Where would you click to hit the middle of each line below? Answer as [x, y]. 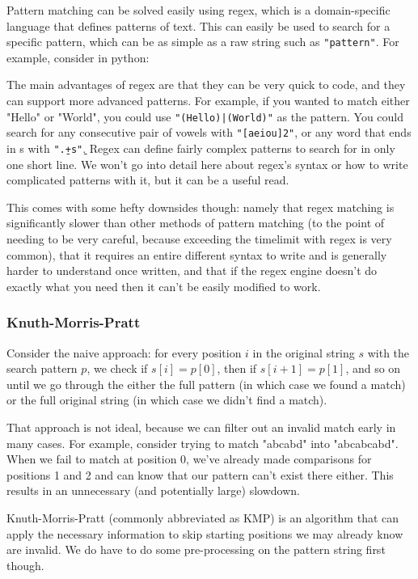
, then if [237, 368]
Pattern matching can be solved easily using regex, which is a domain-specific [198, 10]
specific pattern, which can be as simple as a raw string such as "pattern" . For [203, 42]
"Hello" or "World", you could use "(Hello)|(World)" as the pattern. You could [205, 116]
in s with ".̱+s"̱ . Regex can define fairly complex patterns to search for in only [201, 148]
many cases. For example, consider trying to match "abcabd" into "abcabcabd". [203, 443]
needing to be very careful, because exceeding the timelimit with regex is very [199, 238]
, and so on [373, 368]
